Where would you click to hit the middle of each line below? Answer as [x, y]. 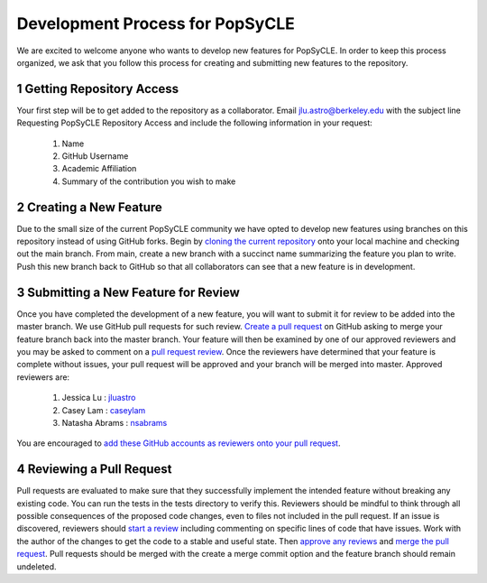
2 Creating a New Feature [89, 207]
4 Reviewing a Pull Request [94, 469]
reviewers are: [43, 377]
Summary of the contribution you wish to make [149, 181]
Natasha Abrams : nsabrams [115, 422]
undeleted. [37, 566]
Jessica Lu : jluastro [99, 398]
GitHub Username [95, 156]
